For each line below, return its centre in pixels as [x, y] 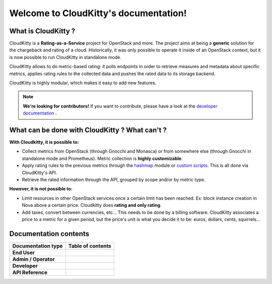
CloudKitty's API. [40, 173]
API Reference [30, 272]
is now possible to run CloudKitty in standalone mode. [65, 57]
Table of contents [90, 246]
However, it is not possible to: [41, 189]
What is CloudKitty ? [42, 31]
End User [24, 252]
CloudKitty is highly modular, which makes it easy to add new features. [83, 83]
